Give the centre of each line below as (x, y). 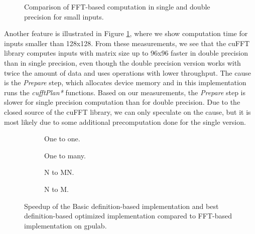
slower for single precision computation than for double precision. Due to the (122, 102)
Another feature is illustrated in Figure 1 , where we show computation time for (126, 33)
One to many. (65, 155)
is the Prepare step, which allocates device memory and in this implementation (125, 82)
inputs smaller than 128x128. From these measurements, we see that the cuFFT (127, 43)
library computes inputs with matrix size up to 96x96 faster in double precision (126, 53)
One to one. (62, 139)
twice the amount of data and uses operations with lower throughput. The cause (127, 72)
